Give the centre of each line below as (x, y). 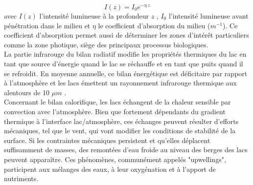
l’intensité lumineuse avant (208, 16)
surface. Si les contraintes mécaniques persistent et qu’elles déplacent (107, 140)
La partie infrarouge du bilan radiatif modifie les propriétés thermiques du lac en (125, 54)
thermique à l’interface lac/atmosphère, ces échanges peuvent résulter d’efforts (121, 121)
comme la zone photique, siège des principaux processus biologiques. (106, 44)
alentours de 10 (27, 92)
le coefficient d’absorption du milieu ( (154, 25)
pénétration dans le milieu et (47, 25)
